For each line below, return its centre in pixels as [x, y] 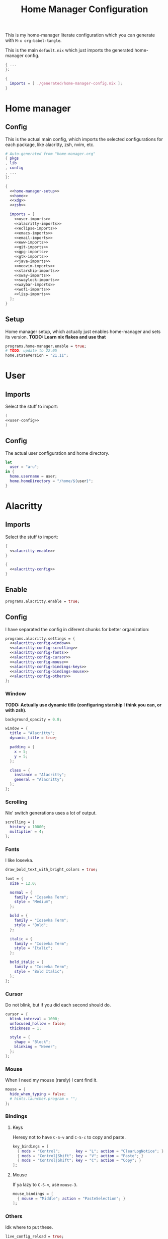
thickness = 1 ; [26, 1028]
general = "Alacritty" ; [39, 780]
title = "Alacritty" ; [32, 733]
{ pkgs [12, 158]
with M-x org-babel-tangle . [33, 40]
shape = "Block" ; [32, 1042]
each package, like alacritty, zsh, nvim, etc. [50, 145]
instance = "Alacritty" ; [40, 775]
